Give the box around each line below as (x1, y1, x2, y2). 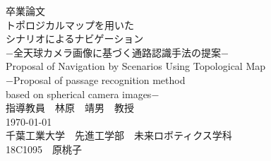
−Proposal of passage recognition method (6, 72, 186, 87)
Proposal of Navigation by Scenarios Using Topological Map (6, 59, 266, 73)
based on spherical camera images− (6, 86, 159, 101)
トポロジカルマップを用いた (6, 17, 134, 32)
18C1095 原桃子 (6, 141, 83, 156)
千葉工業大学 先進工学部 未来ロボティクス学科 (6, 128, 232, 143)
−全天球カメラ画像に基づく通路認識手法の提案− (6, 44, 229, 59)
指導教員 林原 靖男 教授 (6, 100, 134, 115)
